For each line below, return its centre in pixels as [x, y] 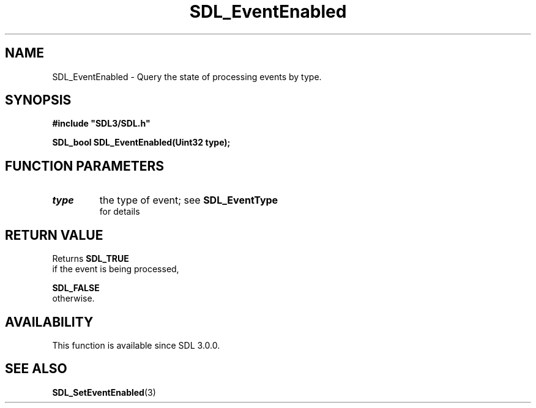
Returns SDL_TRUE [91, 259]
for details [120, 212]
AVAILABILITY [49, 322]
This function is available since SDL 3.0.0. [136, 345]
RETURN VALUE [54, 235]
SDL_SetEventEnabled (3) [104, 392]
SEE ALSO [36, 369]
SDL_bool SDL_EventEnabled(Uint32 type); [141, 143]
